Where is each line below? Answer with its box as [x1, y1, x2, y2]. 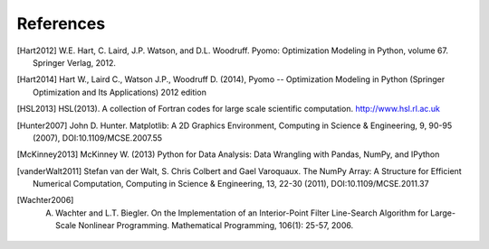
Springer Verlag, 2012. [33, 57, 117, 68]
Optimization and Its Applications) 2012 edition [33, 87, 207, 97]
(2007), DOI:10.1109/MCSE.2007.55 [33, 132, 163, 143]
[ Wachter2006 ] [16, 195, 74, 206]
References [16, 14, 106, 33]
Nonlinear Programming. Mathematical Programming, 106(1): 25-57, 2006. [78, 220, 353, 231]
